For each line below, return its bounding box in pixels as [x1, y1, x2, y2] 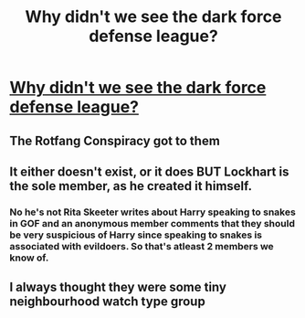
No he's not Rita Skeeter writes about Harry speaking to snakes [9, 206, 297, 218]
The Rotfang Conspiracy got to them [9, 132, 221, 148]
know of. [9, 251, 49, 264]
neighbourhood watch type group [9, 294, 205, 310]
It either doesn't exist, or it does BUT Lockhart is [9, 164, 289, 179]
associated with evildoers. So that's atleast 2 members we [9, 239, 274, 252]
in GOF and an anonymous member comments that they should [9, 217, 295, 229]
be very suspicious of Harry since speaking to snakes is [9, 228, 263, 241]
